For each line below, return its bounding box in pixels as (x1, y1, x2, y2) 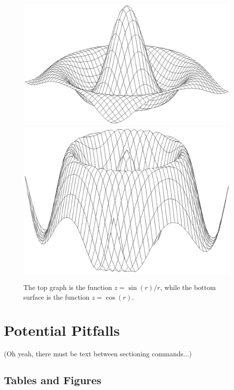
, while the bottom (160, 282, 216, 292)
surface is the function (23, 291, 90, 302)
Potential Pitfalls (4, 320, 120, 340)
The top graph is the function (23, 282, 112, 292)
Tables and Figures (4, 372, 101, 388)
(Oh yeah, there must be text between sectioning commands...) (4, 349, 192, 359)
